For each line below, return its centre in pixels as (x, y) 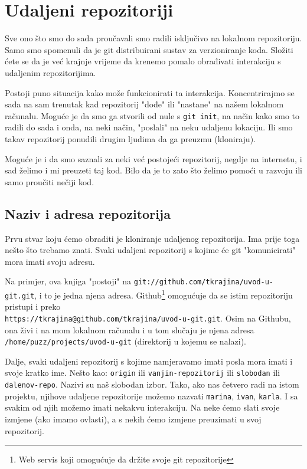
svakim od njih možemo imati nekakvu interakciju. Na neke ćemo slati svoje (142, 407)
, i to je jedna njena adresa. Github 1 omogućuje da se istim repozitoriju (164, 294)
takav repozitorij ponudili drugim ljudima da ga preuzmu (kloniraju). (130, 138)
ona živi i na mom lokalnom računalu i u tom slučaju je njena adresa (130, 329)
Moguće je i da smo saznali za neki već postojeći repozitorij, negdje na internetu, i (153, 158)
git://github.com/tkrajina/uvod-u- (203, 282)
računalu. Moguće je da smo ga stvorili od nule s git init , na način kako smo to (152, 115)
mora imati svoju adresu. (50, 261)
